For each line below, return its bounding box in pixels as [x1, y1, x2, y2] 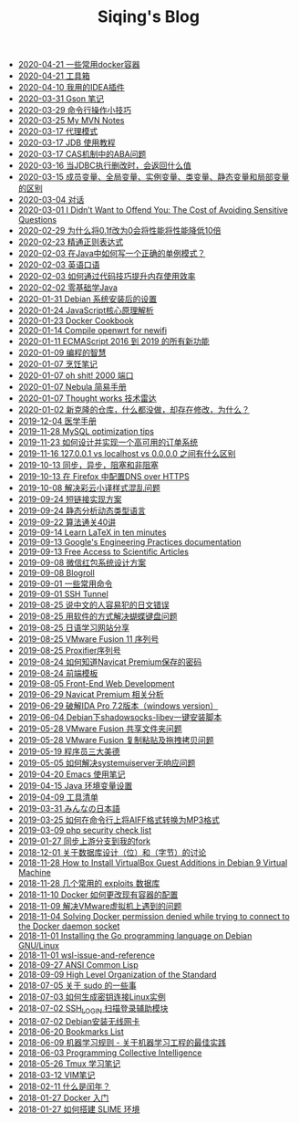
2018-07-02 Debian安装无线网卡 [17, 1015, 140, 1026]
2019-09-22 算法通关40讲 [17, 517, 117, 528]
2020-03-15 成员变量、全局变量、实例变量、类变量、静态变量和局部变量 [17, 172, 290, 183]
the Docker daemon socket [17, 920, 120, 932]
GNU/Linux [17, 940, 59, 951]
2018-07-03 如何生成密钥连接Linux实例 [17, 992, 166, 1002]
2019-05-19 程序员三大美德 [17, 746, 120, 757]
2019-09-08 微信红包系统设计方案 [17, 557, 147, 568]
